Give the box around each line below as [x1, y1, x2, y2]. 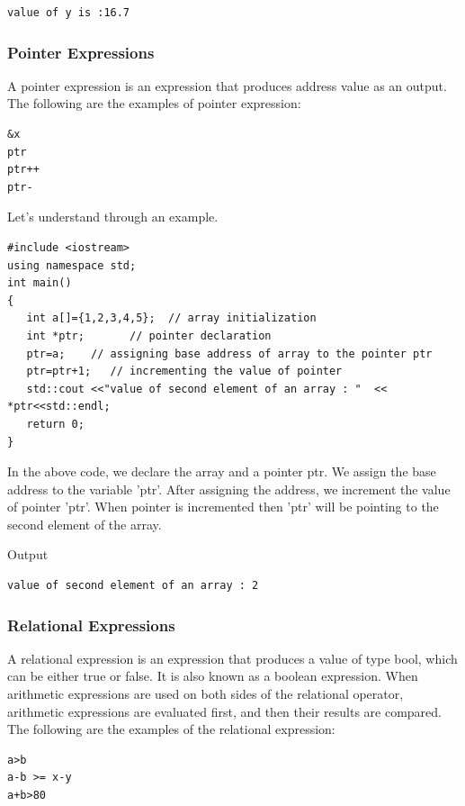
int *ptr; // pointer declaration [26, 329, 272, 342]
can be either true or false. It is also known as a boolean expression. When [7, 666, 418, 685]
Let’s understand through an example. [7, 207, 219, 226]
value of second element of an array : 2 [7, 579, 259, 593]
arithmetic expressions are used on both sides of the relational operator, [7, 684, 404, 703]
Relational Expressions [7, 613, 175, 636]
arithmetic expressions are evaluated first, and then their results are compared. [7, 702, 442, 720]
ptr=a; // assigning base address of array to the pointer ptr [26, 347, 433, 360]
